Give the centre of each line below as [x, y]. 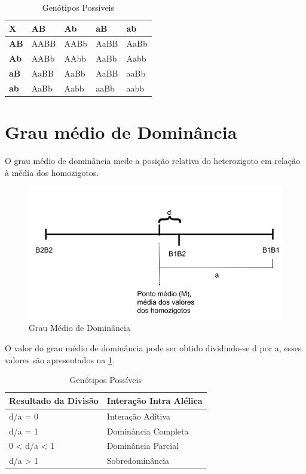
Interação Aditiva [139, 416]
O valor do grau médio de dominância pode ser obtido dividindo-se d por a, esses [153, 348]
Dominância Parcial [143, 446]
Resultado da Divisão [54, 400]
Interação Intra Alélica [154, 400]
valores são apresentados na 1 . [60, 359]
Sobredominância [138, 461]
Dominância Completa [148, 431]
